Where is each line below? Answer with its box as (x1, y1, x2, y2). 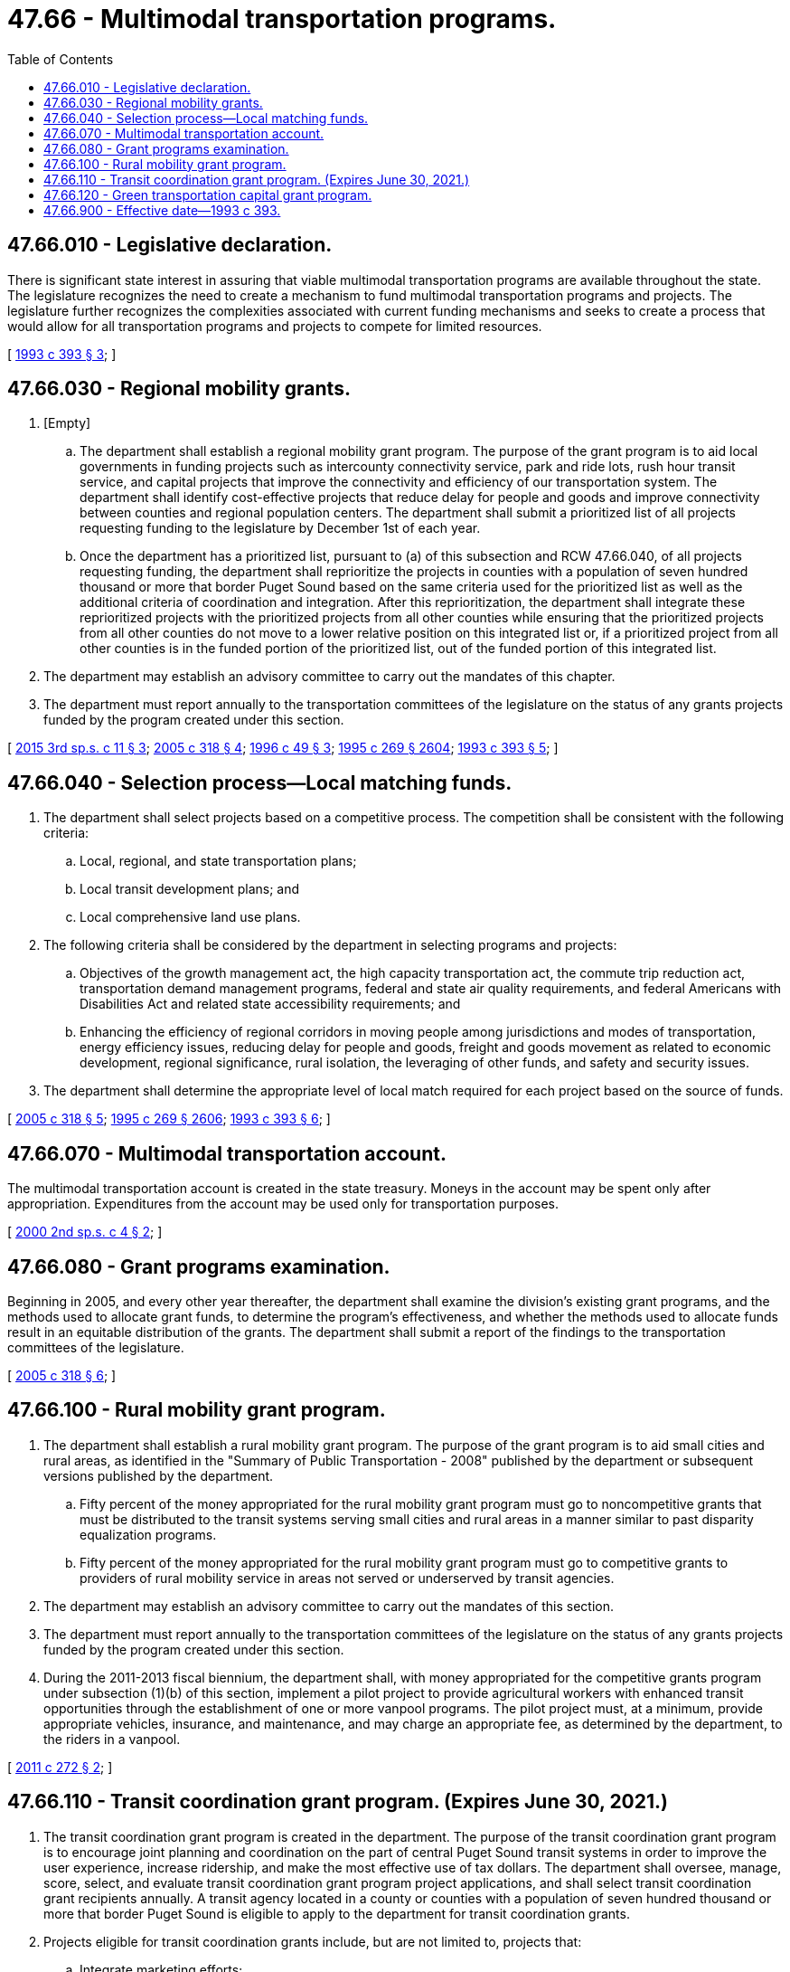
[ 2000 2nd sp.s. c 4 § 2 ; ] (7, 1224, 163, 1240)
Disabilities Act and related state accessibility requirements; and (80, 996, 461, 1012)
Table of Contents (7, 51, 114, 67)
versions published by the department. (43, 1467, 274, 1484)
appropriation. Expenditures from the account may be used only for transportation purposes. (7, 1196, 560, 1212)
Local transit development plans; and (80, 881, 300, 897)
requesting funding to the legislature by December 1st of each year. (80, 520, 481, 536)
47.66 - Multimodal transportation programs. (7, 4, 557, 34)
